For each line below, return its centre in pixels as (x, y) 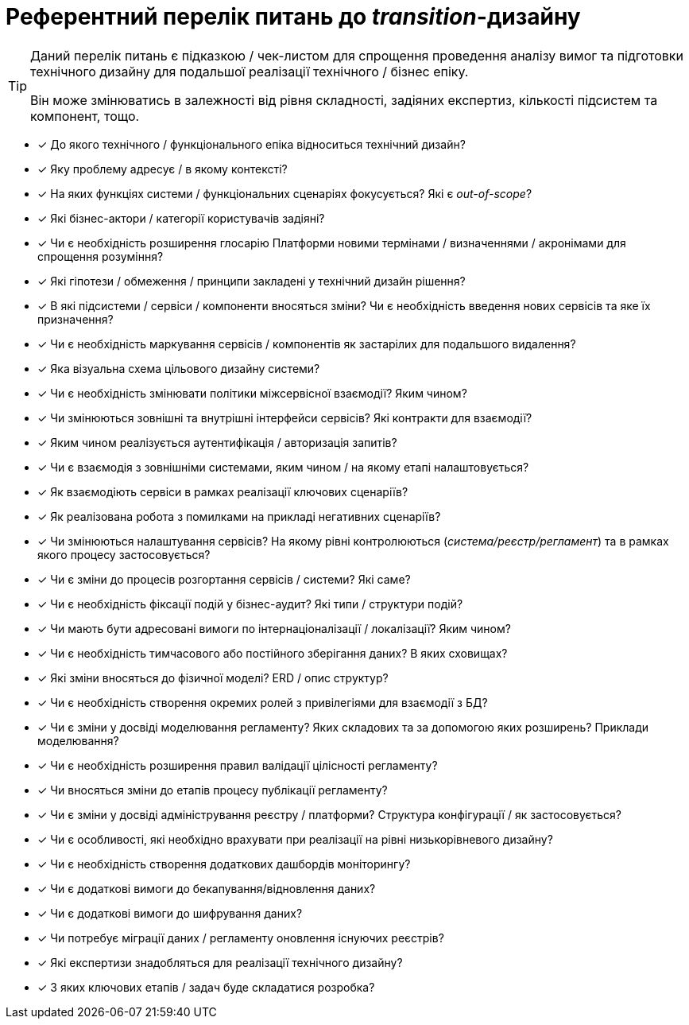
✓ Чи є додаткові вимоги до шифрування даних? (170, 913)
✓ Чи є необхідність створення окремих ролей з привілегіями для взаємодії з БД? (263, 702)
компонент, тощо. (85, 116)
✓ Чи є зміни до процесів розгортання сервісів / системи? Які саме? (224, 579)
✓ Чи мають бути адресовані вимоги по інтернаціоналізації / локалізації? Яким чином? (274, 628)
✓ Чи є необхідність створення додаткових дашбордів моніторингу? (224, 864)
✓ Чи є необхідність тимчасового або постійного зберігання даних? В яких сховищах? (273, 653)
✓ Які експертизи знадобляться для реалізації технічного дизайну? (220, 962)
